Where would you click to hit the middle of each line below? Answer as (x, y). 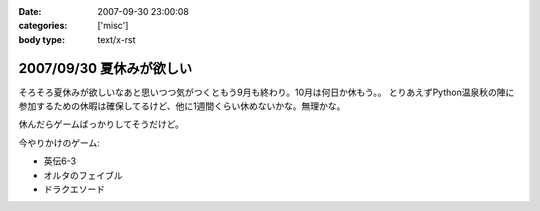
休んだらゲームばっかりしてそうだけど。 (101, 124)
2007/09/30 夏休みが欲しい (105, 68)
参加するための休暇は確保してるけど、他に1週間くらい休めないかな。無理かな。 (182, 106)
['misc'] (113, 26)
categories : (43, 26)
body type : (41, 39)
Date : (30, 11)
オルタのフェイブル (83, 175)
